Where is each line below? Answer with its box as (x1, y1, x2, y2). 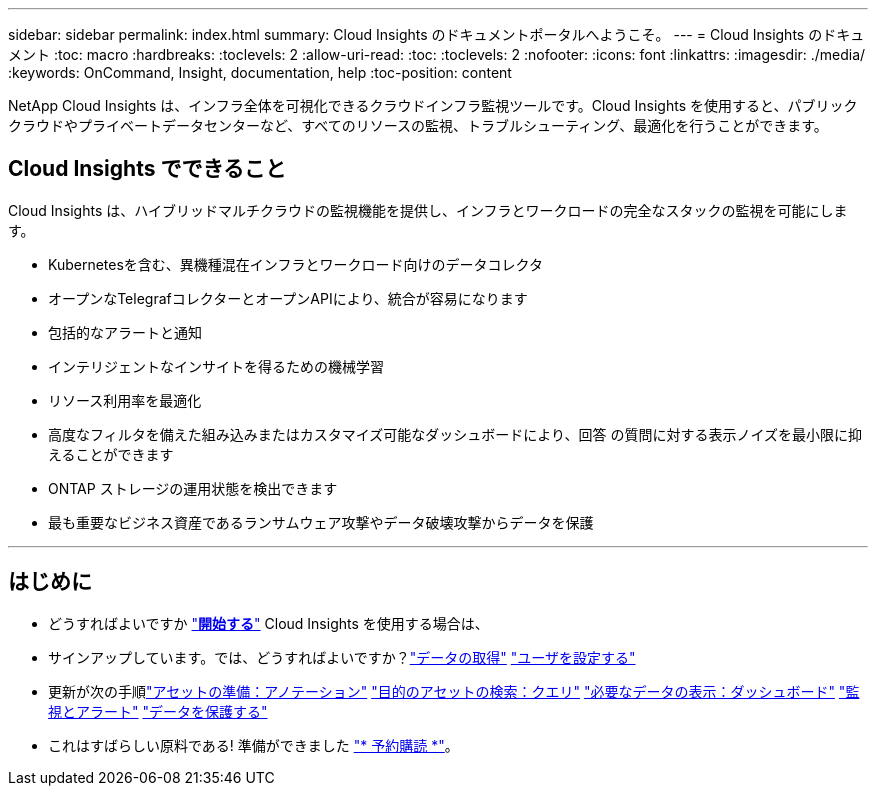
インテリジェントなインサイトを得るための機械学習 (48, 357, 384, 375)
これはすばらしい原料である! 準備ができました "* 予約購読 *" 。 (48, 736, 459, 754)
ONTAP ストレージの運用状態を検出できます (48, 479, 338, 497)
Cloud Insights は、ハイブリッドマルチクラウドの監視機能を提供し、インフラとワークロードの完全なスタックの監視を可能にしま (8, 201, 848, 219)
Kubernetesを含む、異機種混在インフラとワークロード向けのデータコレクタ (48, 255, 543, 273)
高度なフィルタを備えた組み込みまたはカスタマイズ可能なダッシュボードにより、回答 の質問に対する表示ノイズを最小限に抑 (48, 425, 862, 443)
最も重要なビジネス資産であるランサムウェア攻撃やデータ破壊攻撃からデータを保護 (48, 513, 594, 531)
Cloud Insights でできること (8, 156, 287, 182)
